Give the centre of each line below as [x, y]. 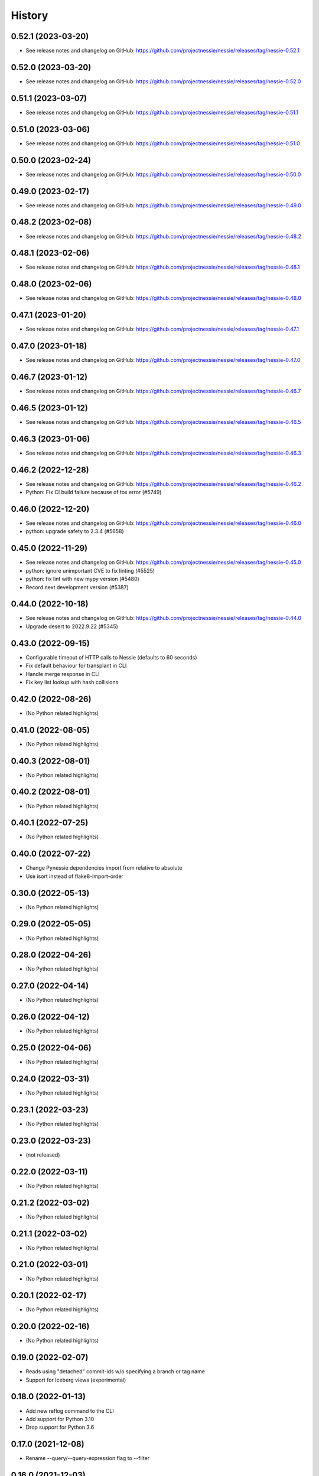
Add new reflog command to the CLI [70, 1410]
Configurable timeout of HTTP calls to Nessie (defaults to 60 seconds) [111, 657]
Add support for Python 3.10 [60, 1419]
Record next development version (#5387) [77, 587]
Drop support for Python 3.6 [60, 1427]
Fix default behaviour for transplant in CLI [76, 666]
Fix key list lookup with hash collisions [72, 682]
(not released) [43, 1155]
